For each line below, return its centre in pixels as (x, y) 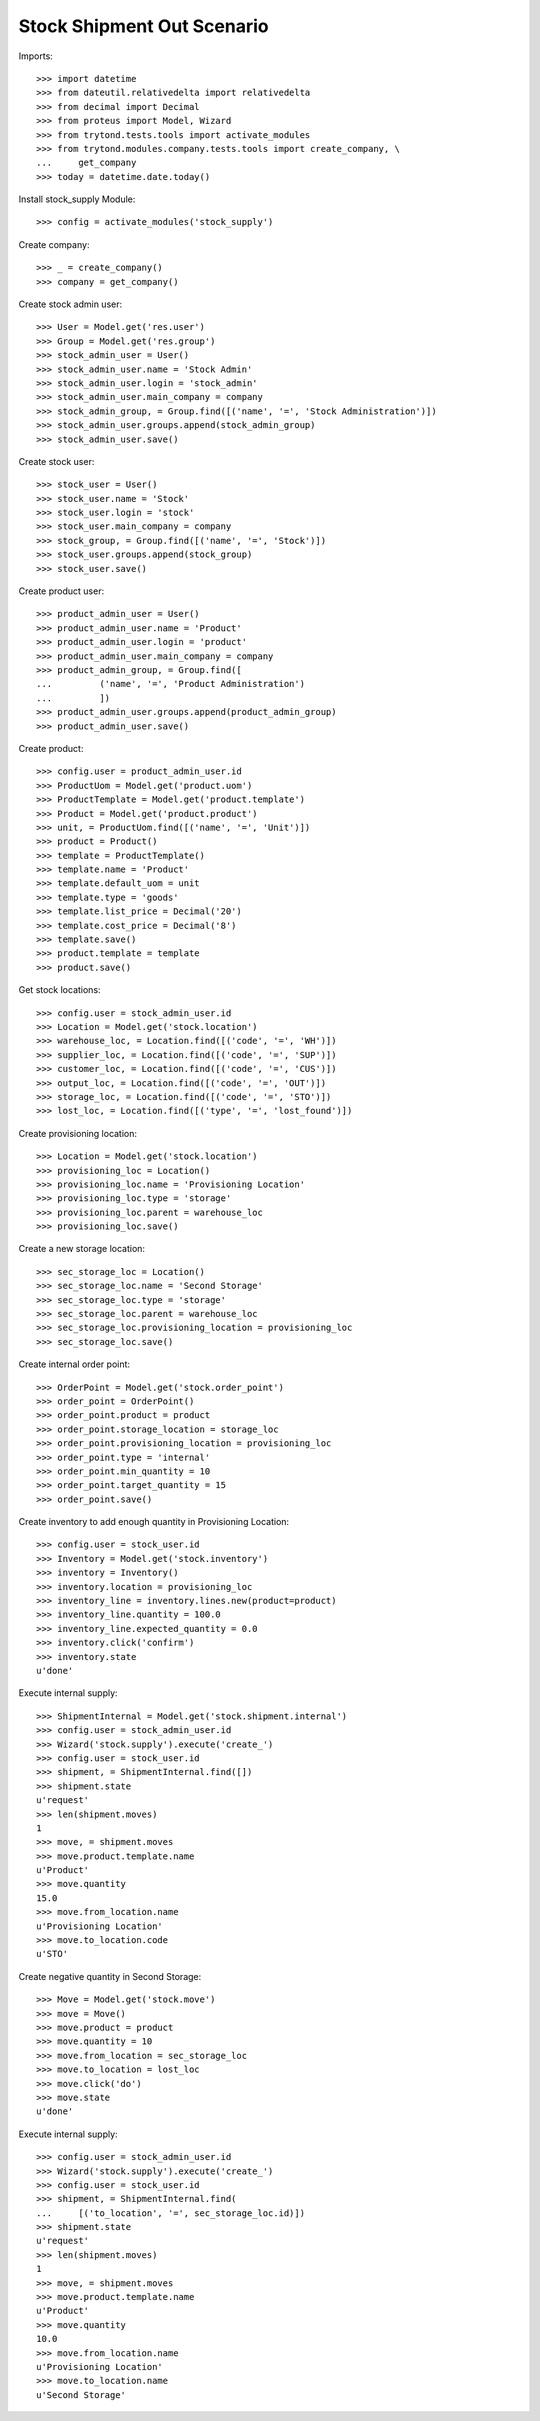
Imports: (36, 56)
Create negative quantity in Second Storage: (110, 1976)
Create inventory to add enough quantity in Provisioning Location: (154, 1522)
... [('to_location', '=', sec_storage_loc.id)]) (170, 2213)
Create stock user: (56, 461)
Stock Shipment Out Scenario (143, 26)
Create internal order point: (74, 1364)
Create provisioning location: (78, 1133)
